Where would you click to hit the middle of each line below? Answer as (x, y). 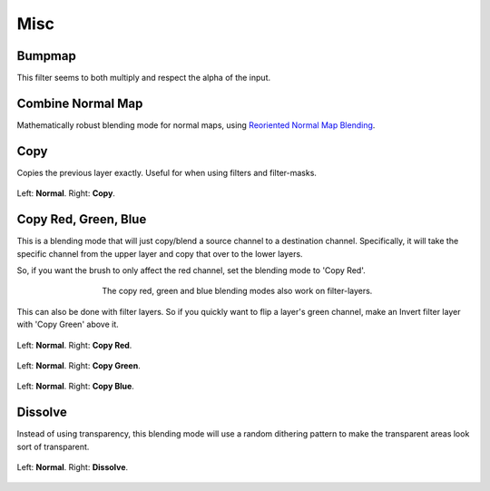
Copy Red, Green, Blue (82, 219)
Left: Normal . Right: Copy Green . (78, 365)
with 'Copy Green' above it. (68, 324)
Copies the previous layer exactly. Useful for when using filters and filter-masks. (167, 172)
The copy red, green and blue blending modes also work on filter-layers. (237, 291)
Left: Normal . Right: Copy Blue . (76, 387)
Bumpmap (46, 56)
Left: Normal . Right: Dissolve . (73, 466)
